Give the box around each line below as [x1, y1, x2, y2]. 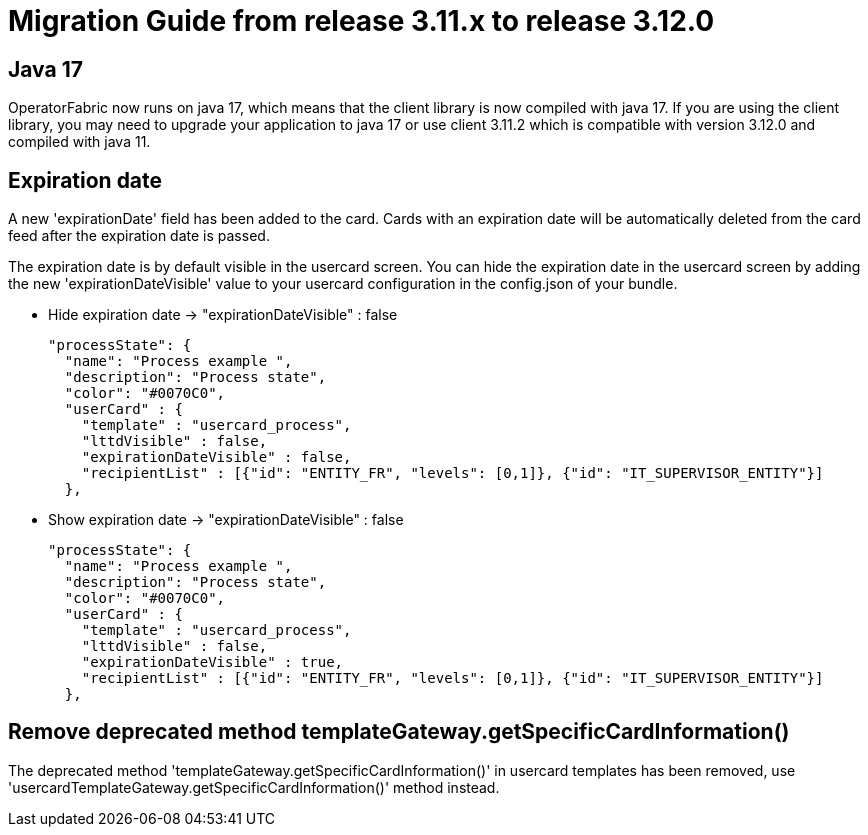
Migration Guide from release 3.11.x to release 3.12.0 [8, 4, 715, 38]
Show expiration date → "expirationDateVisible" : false [48, 511, 404, 529]
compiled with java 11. [8, 133, 151, 151]
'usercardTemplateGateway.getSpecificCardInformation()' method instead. [8, 778, 500, 796]
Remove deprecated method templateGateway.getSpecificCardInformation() [8, 719, 790, 745]
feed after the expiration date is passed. [8, 227, 270, 245]
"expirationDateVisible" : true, [81, 654, 344, 671]
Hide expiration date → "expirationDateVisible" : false [48, 306, 398, 324]
